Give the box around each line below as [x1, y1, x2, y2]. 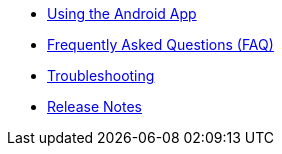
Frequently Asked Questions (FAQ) [47, 36, 274, 53]
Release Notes [47, 98, 142, 115]
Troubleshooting [47, 67, 155, 84]
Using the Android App [47, 5, 197, 22]
